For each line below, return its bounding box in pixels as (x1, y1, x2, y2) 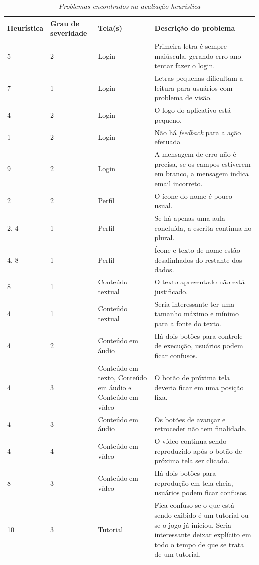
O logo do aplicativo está (154, 105, 231, 115)
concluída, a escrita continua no (154, 222, 252, 233)
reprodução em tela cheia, (154, 477, 233, 488)
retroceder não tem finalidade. (154, 424, 247, 434)
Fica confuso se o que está (154, 500, 234, 510)
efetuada (154, 137, 181, 147)
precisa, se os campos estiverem (154, 158, 251, 169)
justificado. (154, 286, 188, 296)
